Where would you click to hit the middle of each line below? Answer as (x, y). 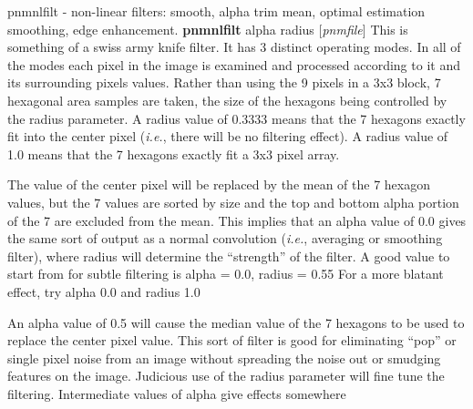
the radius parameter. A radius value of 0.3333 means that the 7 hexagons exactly (236, 118)
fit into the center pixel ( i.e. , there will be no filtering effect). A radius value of (228, 136)
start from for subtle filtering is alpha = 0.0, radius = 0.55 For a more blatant (226, 274)
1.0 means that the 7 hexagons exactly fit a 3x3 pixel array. (174, 153)
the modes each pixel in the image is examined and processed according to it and (234, 64)
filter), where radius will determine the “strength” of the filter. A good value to (229, 256)
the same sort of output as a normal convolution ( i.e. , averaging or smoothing (225, 238)
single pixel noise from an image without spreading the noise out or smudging (224, 358)
